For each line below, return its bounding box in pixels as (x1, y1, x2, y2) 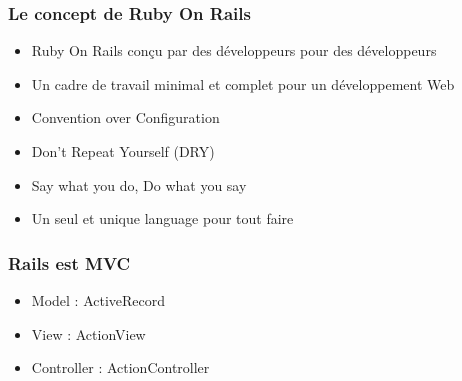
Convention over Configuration (31, 107, 220, 128)
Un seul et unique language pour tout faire (31, 208, 294, 229)
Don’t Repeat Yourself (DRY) (31, 141, 215, 161)
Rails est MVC (8, 250, 131, 275)
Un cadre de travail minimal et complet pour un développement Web (31, 73, 455, 94)
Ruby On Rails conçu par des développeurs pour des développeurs (31, 40, 437, 61)
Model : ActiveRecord (31, 290, 166, 310)
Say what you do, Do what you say (31, 174, 247, 195)
